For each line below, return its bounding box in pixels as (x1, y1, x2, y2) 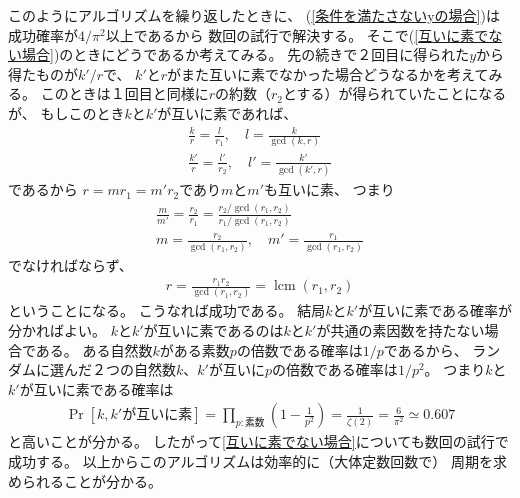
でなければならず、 (8, 254, 133, 275)
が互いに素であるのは (143, 319, 284, 340)
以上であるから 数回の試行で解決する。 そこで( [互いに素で (105, 24, 489, 45)
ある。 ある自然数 (35, 339, 153, 360)
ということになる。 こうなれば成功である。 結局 (8, 300, 326, 321)
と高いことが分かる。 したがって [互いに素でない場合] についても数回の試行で (8, 431, 509, 452)
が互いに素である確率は (19, 378, 174, 399)
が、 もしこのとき (8, 102, 125, 123)
